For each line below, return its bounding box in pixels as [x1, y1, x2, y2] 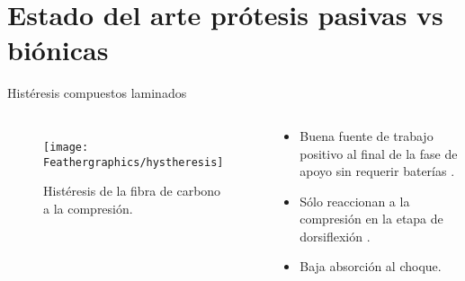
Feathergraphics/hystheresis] [43, 155, 224, 169]
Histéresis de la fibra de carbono [43, 181, 221, 200]
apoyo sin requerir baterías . [300, 162, 455, 180]
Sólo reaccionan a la [300, 191, 410, 210]
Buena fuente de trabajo [300, 126, 434, 145]
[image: [43, 140, 89, 154]
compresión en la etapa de [300, 209, 443, 228]
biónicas [7, 31, 109, 68]
